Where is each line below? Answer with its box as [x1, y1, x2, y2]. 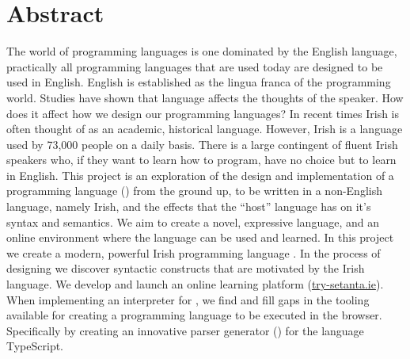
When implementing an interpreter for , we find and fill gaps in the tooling [6, 291, 370, 307]
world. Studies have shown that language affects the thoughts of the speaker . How [6, 89, 404, 105]
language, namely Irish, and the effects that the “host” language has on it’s [6, 198, 371, 215]
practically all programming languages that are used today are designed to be [6, 58, 383, 74]
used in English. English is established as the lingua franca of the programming [6, 74, 391, 90]
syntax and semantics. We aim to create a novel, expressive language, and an [6, 213, 379, 230]
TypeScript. [6, 338, 64, 354]
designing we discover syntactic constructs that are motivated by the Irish [6, 260, 365, 277]
